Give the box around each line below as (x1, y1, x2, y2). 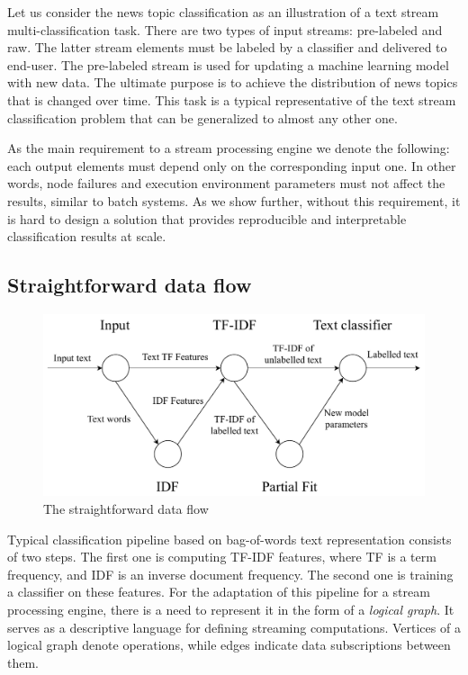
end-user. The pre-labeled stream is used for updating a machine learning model (7, 55, 449, 74)
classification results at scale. (7, 227, 166, 246)
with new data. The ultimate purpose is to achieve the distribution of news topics (7, 73, 458, 92)
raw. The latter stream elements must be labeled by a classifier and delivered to (7, 38, 447, 57)
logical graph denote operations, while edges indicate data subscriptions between (7, 635, 451, 654)
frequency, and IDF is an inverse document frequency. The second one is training (7, 564, 454, 583)
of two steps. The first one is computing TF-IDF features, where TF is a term (7, 547, 436, 566)
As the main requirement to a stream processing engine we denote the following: (7, 139, 450, 157)
